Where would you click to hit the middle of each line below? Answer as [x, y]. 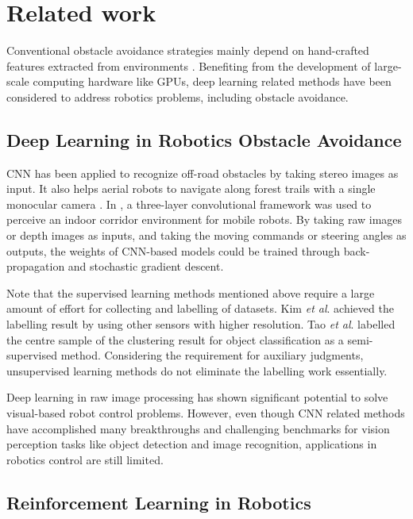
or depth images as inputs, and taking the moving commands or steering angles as [206, 235]
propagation [36, 266]
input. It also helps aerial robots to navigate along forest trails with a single [191, 188]
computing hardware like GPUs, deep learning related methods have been [212, 81]
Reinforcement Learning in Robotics [159, 502]
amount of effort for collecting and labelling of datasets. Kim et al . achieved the [200, 308]
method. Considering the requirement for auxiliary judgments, [212, 355]
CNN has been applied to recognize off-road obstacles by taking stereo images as [203, 173]
